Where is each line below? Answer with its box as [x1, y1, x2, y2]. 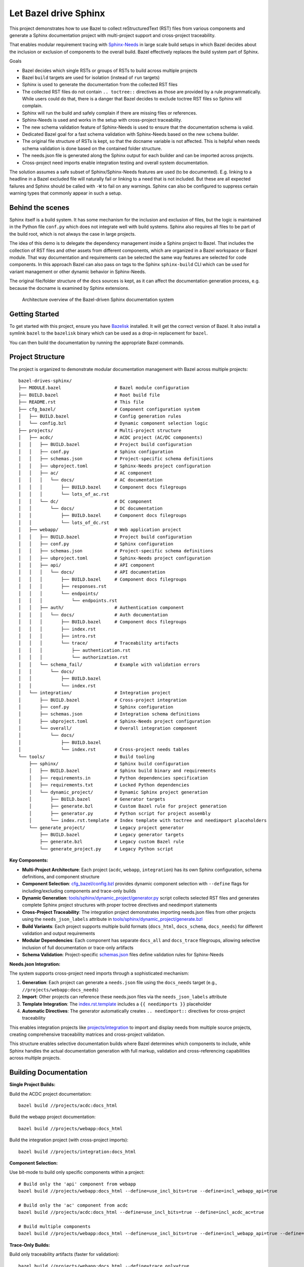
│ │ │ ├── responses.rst [18, 583, 107, 589]
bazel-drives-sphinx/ [18, 378, 72, 384]
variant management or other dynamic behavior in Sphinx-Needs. [9, 269, 146, 275]
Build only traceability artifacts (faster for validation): [9, 1251, 120, 1257]
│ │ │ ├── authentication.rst [18, 647, 131, 653]
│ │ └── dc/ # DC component [18, 498, 152, 504]
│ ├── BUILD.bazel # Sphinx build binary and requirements [28, 768, 216, 774]
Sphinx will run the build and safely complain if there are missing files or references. [22, 109, 198, 116]
